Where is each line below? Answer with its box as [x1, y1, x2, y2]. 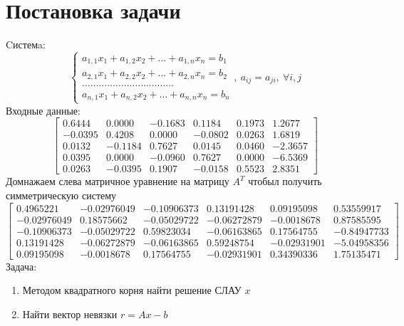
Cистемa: [6, 37, 46, 52]
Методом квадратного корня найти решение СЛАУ [22, 283, 242, 298]
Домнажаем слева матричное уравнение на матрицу [6, 174, 229, 189]
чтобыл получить [248, 174, 322, 189]
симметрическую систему [6, 188, 117, 203]
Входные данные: [6, 102, 81, 117]
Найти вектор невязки [22, 307, 118, 321]
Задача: [6, 258, 37, 273]
